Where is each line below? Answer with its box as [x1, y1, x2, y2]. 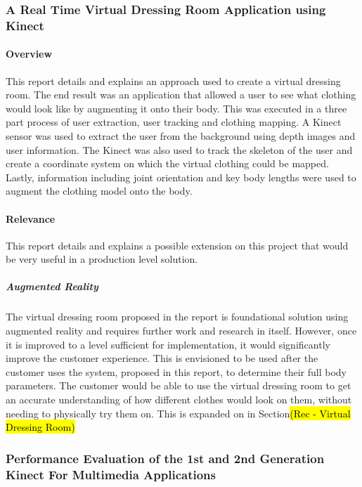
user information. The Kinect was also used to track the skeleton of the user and [6, 142, 353, 157]
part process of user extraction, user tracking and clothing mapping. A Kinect [6, 115, 342, 129]
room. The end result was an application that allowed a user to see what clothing [6, 87, 356, 102]
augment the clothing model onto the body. [6, 183, 193, 198]
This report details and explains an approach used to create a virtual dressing [6, 73, 341, 88]
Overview [6, 46, 53, 61]
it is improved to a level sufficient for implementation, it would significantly [6, 337, 330, 351]
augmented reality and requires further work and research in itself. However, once [6, 323, 357, 338]
